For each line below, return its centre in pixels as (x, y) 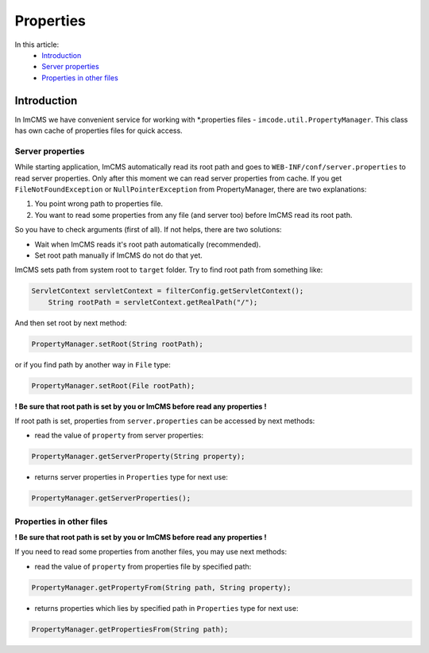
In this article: (37, 45)
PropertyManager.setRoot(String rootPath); (118, 344)
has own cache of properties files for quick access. (99, 130)
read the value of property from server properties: (119, 435)
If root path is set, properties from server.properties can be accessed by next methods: (165, 421)
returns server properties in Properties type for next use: (131, 477)
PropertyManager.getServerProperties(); (111, 498)
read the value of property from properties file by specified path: (143, 566)
